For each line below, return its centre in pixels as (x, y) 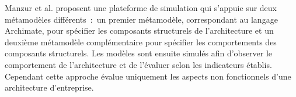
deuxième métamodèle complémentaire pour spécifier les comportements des (141, 42)
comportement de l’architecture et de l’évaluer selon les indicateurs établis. (138, 64)
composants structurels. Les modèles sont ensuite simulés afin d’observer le (139, 53)
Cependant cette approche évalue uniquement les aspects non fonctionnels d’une (148, 76)
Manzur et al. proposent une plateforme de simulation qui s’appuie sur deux (141, 8)
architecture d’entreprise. (49, 87)
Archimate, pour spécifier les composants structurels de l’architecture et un (139, 30)
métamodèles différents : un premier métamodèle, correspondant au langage (141, 19)
